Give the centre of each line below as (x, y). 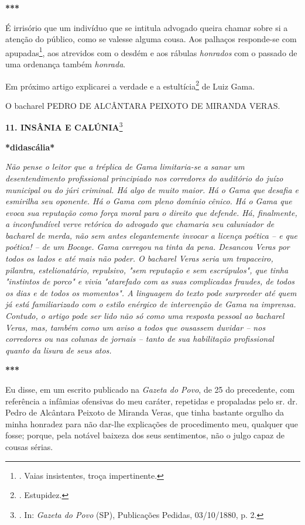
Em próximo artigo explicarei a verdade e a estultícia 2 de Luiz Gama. (130, 85)
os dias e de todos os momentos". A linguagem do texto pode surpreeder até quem (151, 292)
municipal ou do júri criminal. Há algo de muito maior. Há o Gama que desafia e (152, 189)
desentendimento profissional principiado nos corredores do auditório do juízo (144, 178)
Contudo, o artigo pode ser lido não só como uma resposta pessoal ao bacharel (145, 316)
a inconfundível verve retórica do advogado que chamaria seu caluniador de (140, 224)
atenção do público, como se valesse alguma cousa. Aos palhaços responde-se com (151, 39)
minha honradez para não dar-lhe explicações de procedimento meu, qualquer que (152, 423)
